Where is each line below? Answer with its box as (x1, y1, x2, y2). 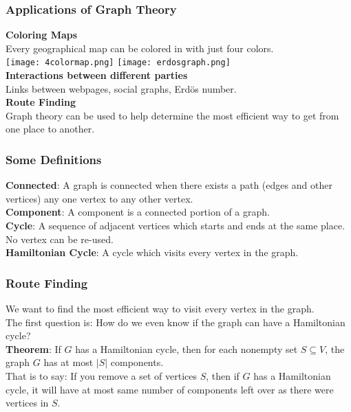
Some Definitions (6, 150, 102, 168)
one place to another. (6, 122, 95, 136)
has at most (43, 355, 94, 369)
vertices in (6, 396, 49, 410)
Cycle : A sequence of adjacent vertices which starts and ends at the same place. (6, 218, 345, 233)
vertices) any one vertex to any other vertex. (6, 191, 193, 205)
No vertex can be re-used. (6, 231, 114, 246)
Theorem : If (6, 341, 61, 356)
